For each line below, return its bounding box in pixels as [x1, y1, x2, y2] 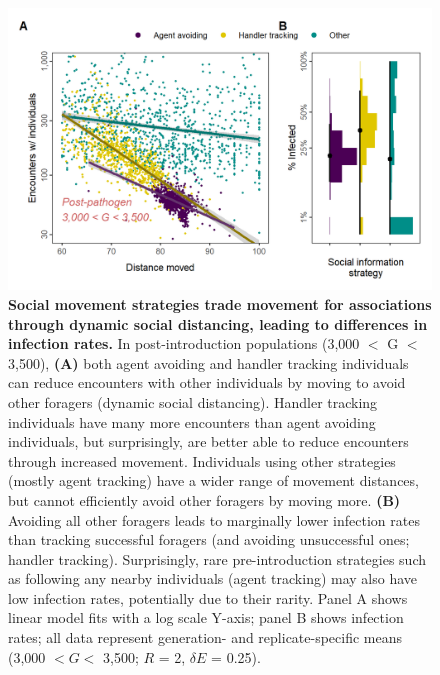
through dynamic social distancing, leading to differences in [8, 313, 428, 334]
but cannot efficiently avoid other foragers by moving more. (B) [8, 489, 401, 510]
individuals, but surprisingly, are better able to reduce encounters [8, 431, 409, 452]
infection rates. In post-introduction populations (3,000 [8, 333, 360, 354]
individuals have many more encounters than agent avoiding [8, 411, 376, 432]
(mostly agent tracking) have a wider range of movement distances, [8, 470, 419, 491]
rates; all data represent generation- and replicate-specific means [8, 627, 403, 648]
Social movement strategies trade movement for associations [8, 293, 432, 314]
